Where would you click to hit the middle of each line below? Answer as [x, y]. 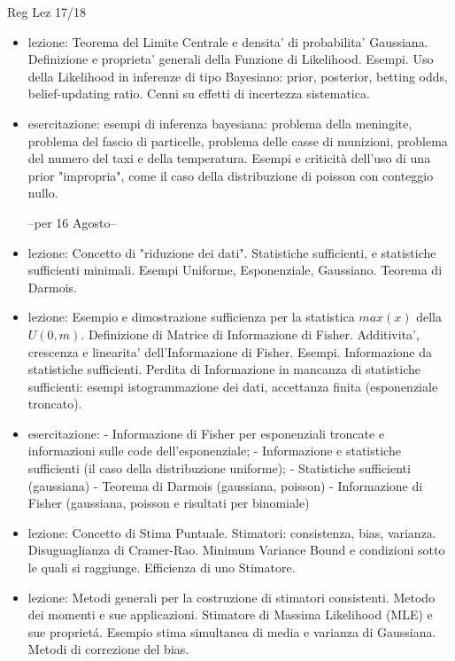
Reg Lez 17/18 [47, 12]
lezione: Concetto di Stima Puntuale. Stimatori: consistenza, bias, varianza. [232, 532]
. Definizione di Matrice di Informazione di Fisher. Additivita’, [250, 334]
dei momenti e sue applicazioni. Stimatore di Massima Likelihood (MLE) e [230, 614]
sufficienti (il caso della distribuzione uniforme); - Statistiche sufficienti [219, 468]
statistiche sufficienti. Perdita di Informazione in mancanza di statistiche [224, 369]
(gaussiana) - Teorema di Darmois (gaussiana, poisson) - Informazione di [225, 485]
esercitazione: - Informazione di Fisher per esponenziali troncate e [206, 433]
